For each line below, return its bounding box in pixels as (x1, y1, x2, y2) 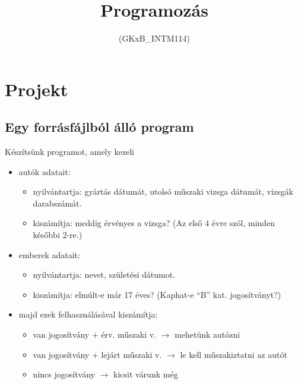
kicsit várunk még (113, 368, 178, 380)
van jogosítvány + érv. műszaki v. (33, 328, 157, 341)
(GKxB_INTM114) (118, 32, 191, 45)
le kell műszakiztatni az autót (180, 348, 287, 360)
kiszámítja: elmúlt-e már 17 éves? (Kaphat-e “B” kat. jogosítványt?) (33, 288, 281, 300)
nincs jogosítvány (33, 368, 95, 380)
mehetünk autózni (175, 328, 240, 341)
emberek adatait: (18, 248, 80, 261)
